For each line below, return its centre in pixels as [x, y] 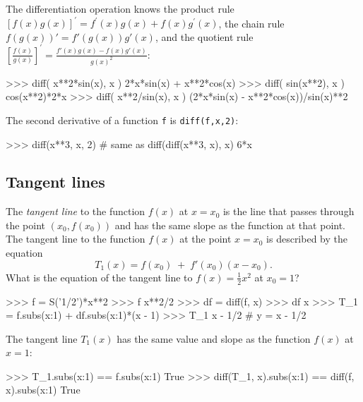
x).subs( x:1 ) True [43, 390]
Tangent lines [55, 182]
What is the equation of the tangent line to [99, 277]
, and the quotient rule [204, 36]
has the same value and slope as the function [214, 338]
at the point [206, 239]
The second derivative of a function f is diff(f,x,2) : [122, 120]
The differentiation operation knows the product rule [120, 8]
